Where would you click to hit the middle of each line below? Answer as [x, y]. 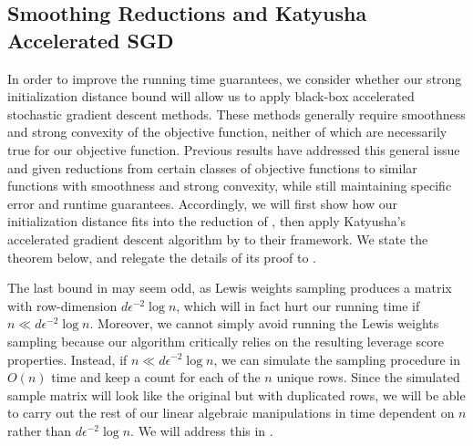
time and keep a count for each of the [156, 377]
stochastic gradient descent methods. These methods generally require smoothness [236, 114]
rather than [40, 430]
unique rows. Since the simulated [368, 377]
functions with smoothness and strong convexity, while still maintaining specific [230, 186]
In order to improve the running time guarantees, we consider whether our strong [235, 78]
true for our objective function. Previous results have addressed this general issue [234, 149]
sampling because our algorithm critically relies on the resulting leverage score [226, 341]
